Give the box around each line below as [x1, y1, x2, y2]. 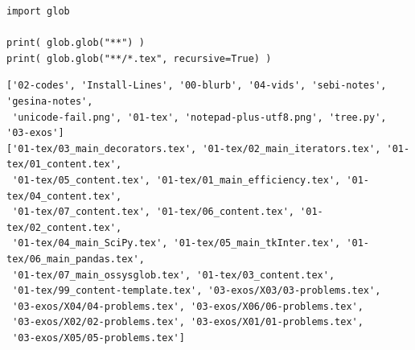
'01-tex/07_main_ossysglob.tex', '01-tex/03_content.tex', [12, 269, 335, 281]
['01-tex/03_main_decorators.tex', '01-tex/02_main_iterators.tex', [6, 142, 381, 154]
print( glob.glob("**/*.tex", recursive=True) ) [6, 52, 272, 64]
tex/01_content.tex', [6, 159, 122, 171]
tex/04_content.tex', [6, 190, 122, 202]
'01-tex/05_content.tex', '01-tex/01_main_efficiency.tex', [12, 174, 341, 186]
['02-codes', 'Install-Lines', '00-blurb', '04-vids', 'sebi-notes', [6, 80, 387, 92]
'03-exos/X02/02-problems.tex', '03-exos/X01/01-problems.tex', [12, 316, 364, 328]
